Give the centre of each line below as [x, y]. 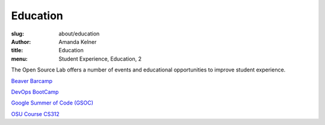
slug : [17, 34]
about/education [79, 34]
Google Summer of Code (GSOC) [52, 103]
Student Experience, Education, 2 [100, 59]
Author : [21, 41]
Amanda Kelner [78, 41]
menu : [20, 59]
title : [17, 50]
